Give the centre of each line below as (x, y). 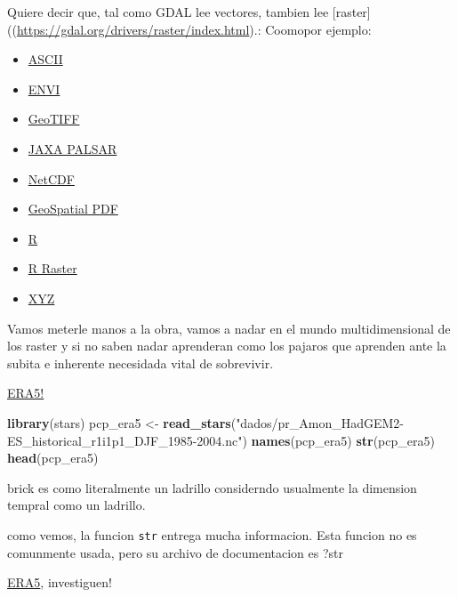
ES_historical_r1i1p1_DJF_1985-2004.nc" (125, 440)
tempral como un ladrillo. (76, 505)
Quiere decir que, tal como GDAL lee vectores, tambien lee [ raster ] (189, 12)
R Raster (52, 268)
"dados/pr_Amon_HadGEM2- (320, 422)
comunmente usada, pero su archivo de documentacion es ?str (175, 552)
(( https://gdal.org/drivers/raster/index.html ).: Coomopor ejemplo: (189, 29)
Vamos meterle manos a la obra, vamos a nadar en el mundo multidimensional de (229, 328)
